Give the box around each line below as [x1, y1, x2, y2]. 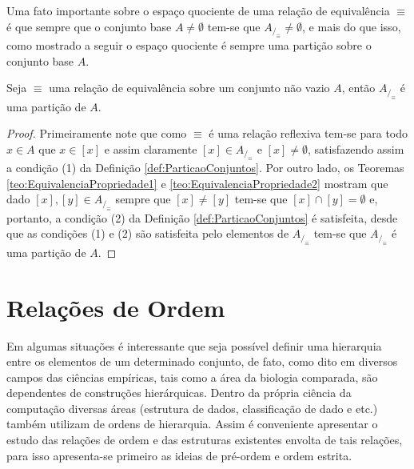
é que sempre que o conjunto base [6, 18, 172, 34]
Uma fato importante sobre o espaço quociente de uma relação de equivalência [6, 2, 390, 18]
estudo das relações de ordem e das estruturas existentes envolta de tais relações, [6, 431, 403, 448]
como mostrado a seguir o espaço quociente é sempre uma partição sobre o [6, 37, 372, 53]
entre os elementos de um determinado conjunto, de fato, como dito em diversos [6, 353, 398, 370]
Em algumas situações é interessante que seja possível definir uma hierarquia [6, 337, 382, 354]
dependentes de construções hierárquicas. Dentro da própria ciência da [6, 384, 352, 401]
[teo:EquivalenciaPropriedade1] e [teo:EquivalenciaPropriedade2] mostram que [6, 174, 388, 191]
